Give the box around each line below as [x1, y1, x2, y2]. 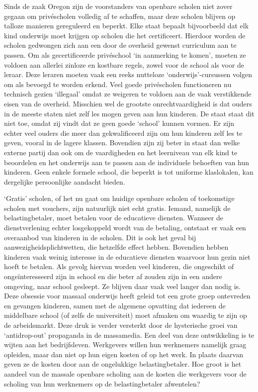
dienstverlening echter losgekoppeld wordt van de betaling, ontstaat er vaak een [4, 222, 246, 233]
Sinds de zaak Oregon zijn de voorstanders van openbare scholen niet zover [4, 1, 233, 11]
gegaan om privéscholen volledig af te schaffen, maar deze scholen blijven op [4, 10, 236, 21]
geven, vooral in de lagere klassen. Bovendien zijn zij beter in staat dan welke [4, 137, 240, 148]
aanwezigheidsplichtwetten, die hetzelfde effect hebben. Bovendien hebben [4, 242, 229, 252]
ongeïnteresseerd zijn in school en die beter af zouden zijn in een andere [4, 271, 222, 282]
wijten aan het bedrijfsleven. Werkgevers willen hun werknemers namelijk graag [4, 339, 247, 350]
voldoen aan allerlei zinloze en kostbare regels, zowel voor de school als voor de [4, 59, 245, 70]
